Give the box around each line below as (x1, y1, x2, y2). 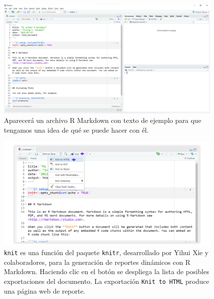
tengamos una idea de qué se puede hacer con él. (4, 124, 149, 135)
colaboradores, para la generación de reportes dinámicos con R (4, 257, 191, 267)
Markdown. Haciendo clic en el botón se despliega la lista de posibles (4, 266, 209, 277)
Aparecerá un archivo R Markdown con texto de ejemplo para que (4, 115, 201, 125)
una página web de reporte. (4, 285, 86, 296)
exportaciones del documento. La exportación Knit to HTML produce (4, 276, 209, 286)
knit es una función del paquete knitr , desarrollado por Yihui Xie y (4, 247, 209, 258)
